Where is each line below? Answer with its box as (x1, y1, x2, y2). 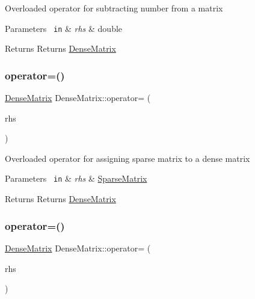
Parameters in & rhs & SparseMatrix (5, 172, 147, 185)
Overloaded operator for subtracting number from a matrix (5, 2, 223, 14)
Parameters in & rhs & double (5, 22, 123, 34)
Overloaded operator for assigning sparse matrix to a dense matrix (5, 152, 250, 164)
